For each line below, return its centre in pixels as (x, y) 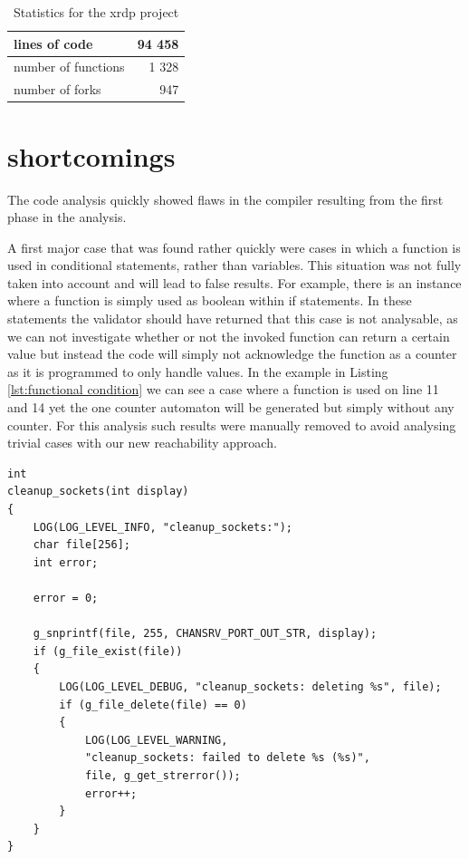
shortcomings (91, 155)
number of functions (69, 67)
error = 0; (66, 598)
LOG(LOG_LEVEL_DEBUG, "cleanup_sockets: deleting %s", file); (250, 686)
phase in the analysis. (67, 217)
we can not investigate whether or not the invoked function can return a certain (229, 336)
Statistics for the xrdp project (96, 12)
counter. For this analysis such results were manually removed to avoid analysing (232, 425)
